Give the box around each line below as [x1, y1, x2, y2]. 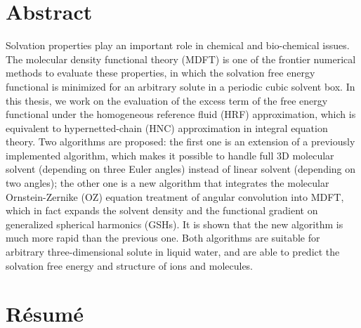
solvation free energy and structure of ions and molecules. [6, 258, 254, 273]
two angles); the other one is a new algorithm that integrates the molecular [6, 176, 329, 190]
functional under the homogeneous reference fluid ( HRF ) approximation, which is [6, 107, 356, 122]
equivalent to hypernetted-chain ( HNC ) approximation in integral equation [6, 120, 328, 135]
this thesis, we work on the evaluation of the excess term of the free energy [6, 93, 328, 107]
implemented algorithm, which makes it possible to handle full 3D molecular [6, 147, 334, 162]
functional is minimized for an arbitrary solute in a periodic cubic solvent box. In [6, 79, 355, 93]
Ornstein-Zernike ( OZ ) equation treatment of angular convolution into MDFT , [6, 189, 344, 204]
